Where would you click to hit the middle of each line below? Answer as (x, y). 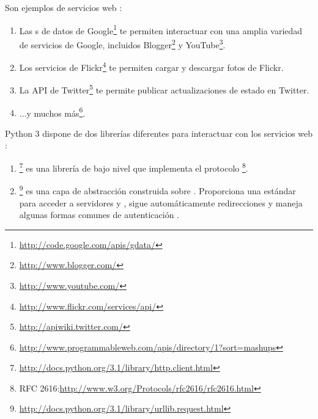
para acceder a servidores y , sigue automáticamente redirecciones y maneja (161, 202)
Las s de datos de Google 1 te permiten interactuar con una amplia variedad (161, 29)
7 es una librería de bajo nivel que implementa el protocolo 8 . (134, 167)
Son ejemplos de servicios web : (64, 7)
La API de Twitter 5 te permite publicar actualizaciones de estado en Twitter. (164, 89)
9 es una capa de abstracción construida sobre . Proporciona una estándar (157, 190)
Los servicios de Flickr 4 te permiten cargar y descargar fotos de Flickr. (151, 66)
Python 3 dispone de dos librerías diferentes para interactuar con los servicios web (159, 133)
